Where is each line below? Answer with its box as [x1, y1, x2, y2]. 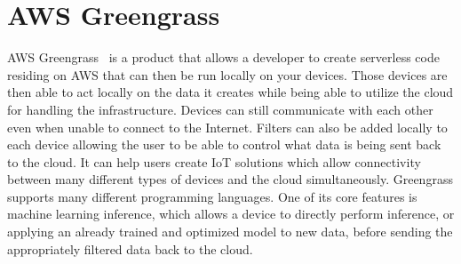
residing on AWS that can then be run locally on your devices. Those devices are [7, 65, 448, 84]
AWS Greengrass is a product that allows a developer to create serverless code [7, 48, 440, 67]
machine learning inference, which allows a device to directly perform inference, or [7, 204, 455, 223]
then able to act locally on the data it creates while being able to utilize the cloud [7, 83, 454, 101]
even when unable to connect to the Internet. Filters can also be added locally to [7, 117, 448, 136]
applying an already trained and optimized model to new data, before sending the [7, 222, 453, 241]
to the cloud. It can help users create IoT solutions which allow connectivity [7, 152, 421, 171]
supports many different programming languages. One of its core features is [7, 187, 417, 205]
